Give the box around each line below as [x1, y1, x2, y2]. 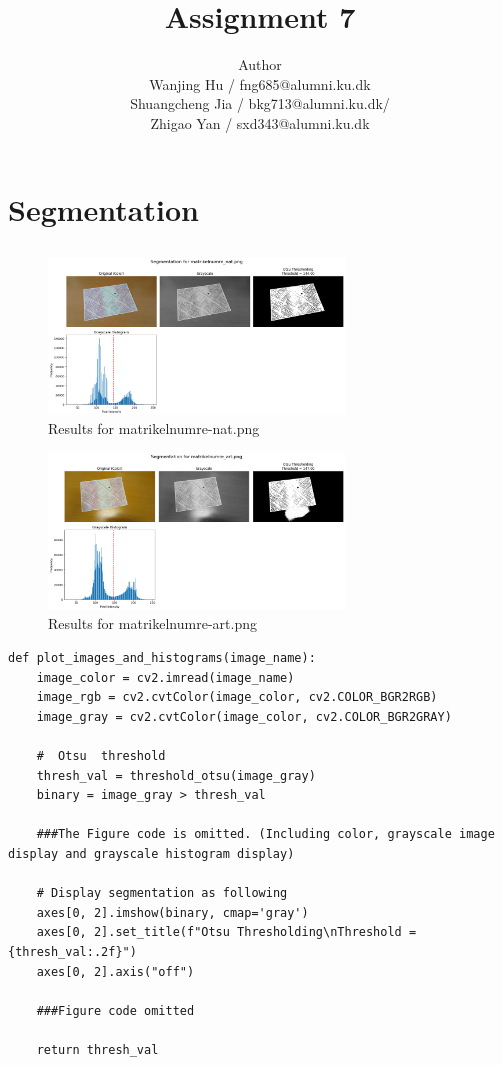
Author [238, 54, 282, 75]
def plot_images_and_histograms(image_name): [8, 651, 316, 666]
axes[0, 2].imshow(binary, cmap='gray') [36, 905, 309, 920]
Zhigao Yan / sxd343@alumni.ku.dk [150, 112, 370, 133]
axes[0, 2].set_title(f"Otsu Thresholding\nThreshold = [36, 925, 417, 940]
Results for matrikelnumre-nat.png [48, 418, 260, 439]
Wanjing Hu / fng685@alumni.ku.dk [149, 73, 371, 94]
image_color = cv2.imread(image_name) [36, 670, 295, 685]
